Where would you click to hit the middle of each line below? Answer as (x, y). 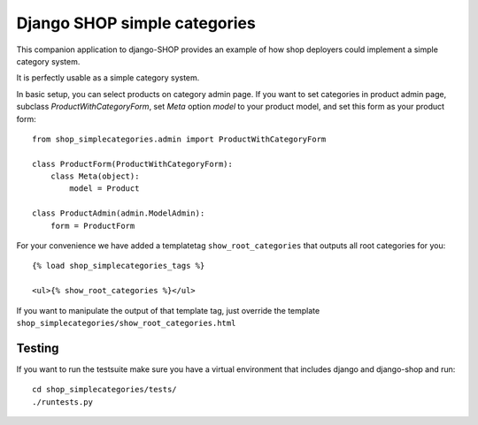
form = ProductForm (93, 226)
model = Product (104, 189)
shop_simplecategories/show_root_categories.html (126, 323)
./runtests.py (62, 402)
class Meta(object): (95, 176)
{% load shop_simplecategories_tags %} (119, 266)
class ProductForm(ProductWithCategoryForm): (133, 164)
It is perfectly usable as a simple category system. (108, 78)
